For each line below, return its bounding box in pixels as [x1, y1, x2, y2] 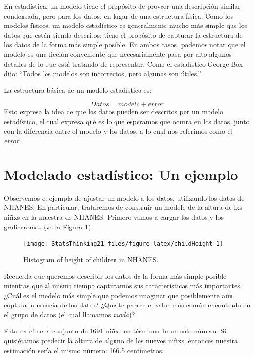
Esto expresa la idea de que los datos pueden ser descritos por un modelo [4, 106, 224, 117]
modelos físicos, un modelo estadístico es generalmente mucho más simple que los [4, 20, 248, 30]
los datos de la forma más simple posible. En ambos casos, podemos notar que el [4, 39, 246, 50]
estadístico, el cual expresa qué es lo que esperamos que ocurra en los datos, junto [4, 116, 250, 126]
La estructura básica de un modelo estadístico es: [4, 84, 152, 95]
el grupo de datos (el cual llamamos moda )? [4, 309, 135, 319]
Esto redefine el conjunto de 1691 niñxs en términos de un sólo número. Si [4, 326, 227, 336]
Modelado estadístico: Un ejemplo [4, 164, 238, 184]
